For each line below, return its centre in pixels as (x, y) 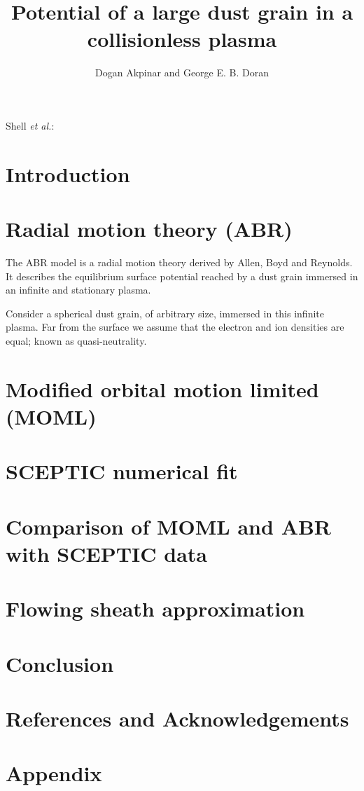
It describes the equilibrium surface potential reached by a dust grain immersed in (182, 276)
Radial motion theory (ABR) (149, 229)
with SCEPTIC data (106, 553)
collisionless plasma (182, 39)
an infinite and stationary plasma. (78, 290)
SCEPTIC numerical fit (122, 471)
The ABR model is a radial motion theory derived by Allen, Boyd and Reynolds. (179, 262)
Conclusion (60, 663)
